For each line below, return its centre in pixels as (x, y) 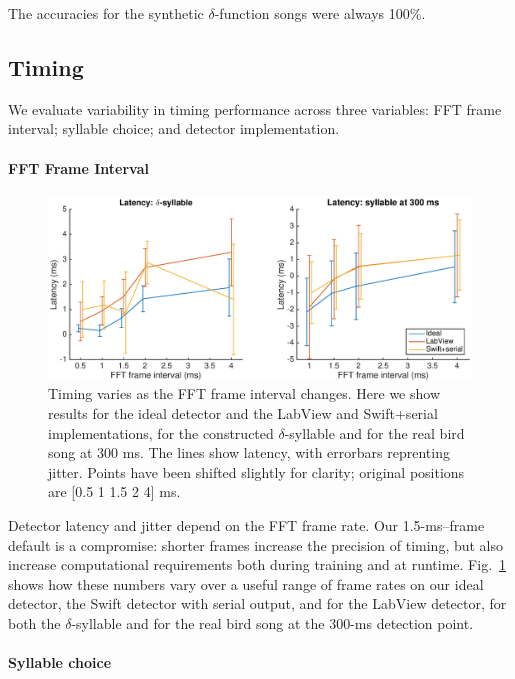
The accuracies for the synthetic (106, 13)
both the (34, 622)
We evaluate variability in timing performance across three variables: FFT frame (255, 108)
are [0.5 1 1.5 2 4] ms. (114, 491)
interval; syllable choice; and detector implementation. (174, 128)
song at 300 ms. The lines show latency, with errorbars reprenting (249, 452)
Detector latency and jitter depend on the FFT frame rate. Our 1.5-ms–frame (246, 524)
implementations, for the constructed (161, 432)
